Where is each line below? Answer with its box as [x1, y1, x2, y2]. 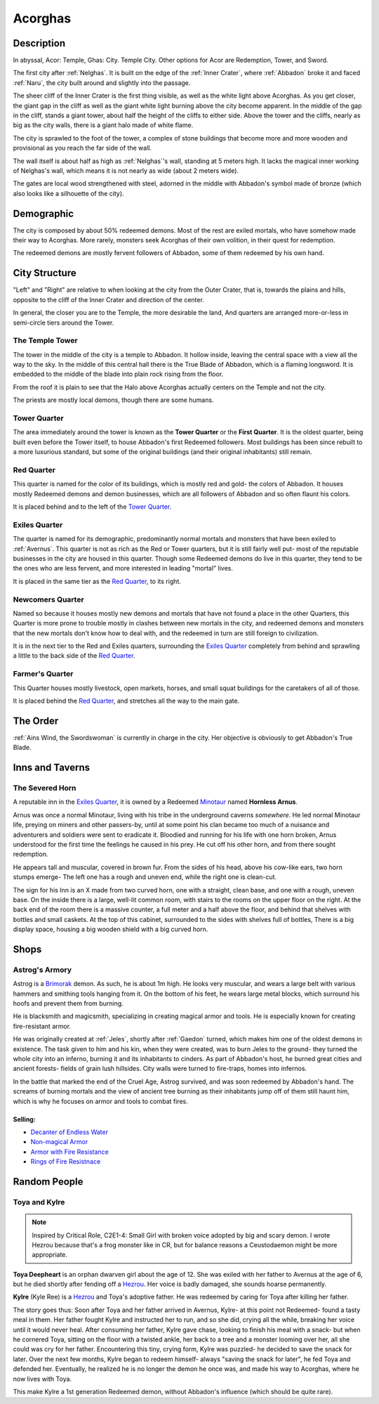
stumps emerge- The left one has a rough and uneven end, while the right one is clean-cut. [13, 873, 277, 881]
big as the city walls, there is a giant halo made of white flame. [13, 121, 194, 129]
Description [13, 37, 66, 49]
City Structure [13, 267, 77, 279]
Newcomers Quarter [13, 594, 84, 604]
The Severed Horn [13, 784, 77, 793]
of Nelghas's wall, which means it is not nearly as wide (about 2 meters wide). [13, 166, 239, 175]
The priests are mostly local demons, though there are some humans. [13, 396, 214, 404]
